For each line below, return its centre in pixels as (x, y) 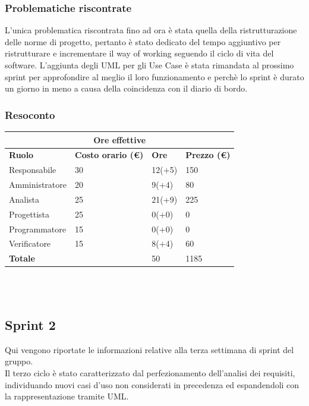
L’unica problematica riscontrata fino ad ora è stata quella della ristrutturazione (151, 30)
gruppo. (19, 361)
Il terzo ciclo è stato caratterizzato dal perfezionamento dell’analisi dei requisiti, (150, 372)
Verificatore (30, 243)
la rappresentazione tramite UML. (67, 396)
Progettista (29, 214)
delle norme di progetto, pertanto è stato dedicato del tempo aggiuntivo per (143, 41)
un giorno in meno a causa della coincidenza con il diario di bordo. (126, 88)
